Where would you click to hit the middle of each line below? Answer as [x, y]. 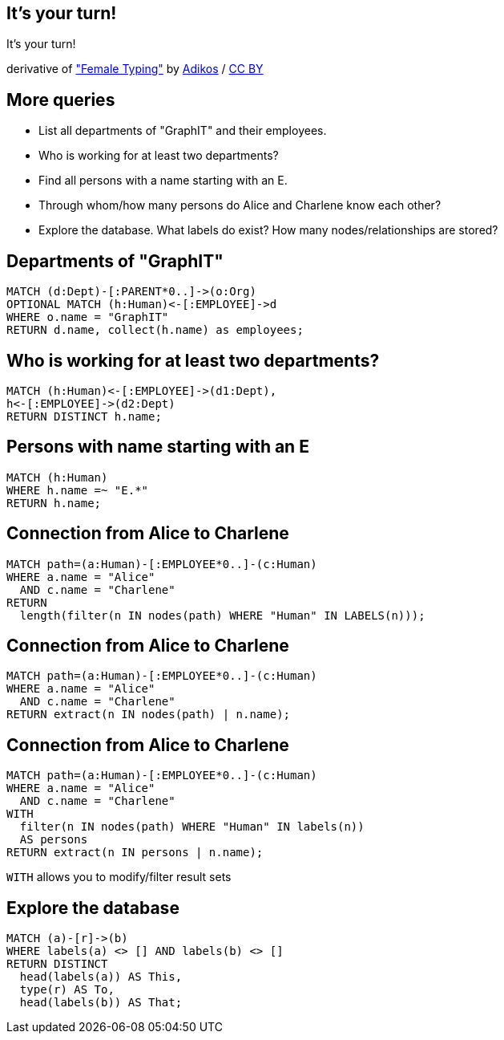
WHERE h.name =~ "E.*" [78, 490]
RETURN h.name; [54, 503]
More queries [61, 100]
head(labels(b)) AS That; [101, 1003]
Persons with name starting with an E [158, 447]
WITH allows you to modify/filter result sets [119, 877]
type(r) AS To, [67, 990]
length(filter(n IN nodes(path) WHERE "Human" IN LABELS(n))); [222, 615]
